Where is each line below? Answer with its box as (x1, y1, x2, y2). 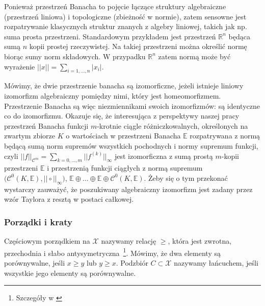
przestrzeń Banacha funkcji (4, 120, 89, 131)
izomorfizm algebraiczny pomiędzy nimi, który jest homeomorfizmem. (4, 90, 221, 101)
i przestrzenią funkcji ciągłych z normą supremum (47, 162, 203, 173)
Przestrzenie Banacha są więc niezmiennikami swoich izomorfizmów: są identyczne (4, 100, 260, 111)
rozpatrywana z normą (190, 130, 260, 141)
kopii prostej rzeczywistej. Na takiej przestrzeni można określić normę (29, 41, 247, 52)
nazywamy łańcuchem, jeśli (174, 257, 258, 268)
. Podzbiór (116, 257, 148, 268)
